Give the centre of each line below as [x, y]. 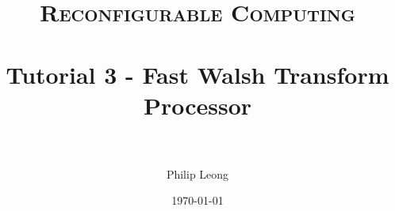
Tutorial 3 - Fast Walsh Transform [197, 74]
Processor [197, 105]
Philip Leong [197, 173]
